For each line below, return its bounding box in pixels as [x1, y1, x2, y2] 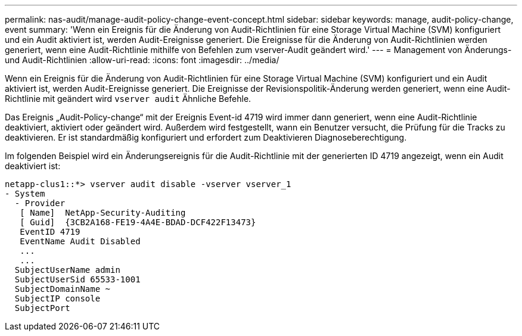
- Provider [14, 198, 66, 208]
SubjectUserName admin [14, 265, 120, 275]
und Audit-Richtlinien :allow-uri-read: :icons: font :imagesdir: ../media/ [5, 55, 279, 65]
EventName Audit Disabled [20, 237, 141, 246]
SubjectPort [14, 303, 70, 313]
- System [5, 189, 45, 198]
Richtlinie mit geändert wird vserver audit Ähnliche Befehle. [5, 94, 251, 104]
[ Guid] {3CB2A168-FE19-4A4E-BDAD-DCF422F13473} [20, 217, 256, 227]
